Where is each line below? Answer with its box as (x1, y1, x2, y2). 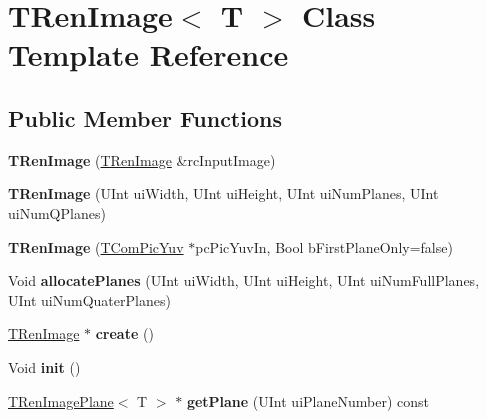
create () (95, 323, 154, 344)
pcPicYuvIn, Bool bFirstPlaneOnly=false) (195, 236, 453, 257)
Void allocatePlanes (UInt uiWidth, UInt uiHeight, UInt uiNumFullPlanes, (8, 270, 480, 291)
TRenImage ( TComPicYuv (8, 236, 184, 257)
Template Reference (8, 34, 289, 75)
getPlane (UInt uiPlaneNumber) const (186, 390, 429, 411)
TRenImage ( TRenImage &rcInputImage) (8, 149, 276, 170)
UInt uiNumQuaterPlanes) (8, 289, 171, 310)
